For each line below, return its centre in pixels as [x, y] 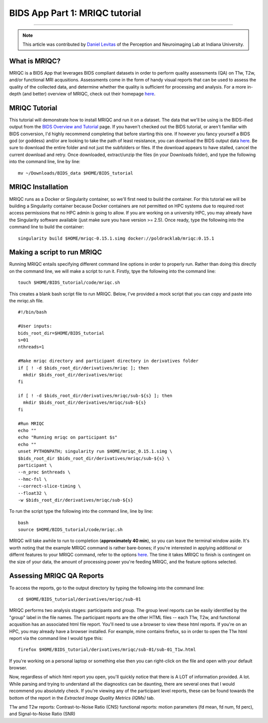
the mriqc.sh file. [27, 300]
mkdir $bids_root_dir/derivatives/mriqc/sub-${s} [85, 403]
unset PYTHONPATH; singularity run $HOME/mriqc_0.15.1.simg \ [95, 452]
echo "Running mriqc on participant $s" [68, 437]
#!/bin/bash [33, 312]
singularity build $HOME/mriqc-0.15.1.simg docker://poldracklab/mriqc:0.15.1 [116, 238]
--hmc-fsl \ [33, 479]
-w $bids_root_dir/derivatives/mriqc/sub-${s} [76, 500]
